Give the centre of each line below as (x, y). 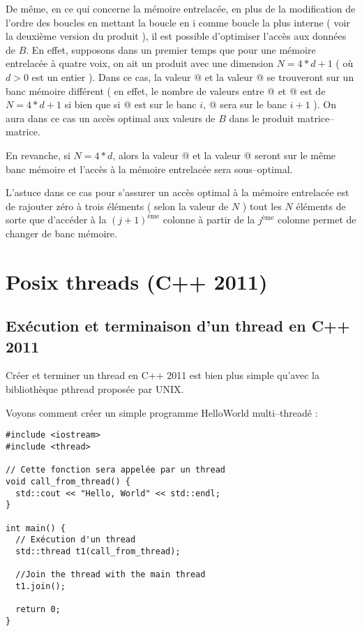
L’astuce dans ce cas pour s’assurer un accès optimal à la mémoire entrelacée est (178, 192)
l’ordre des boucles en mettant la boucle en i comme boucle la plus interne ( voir (178, 22)
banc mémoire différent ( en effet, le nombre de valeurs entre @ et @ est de (166, 90)
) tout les (262, 206)
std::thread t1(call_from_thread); (98, 551)
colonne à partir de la (209, 220)
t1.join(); (40, 586)
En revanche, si (38, 155)
